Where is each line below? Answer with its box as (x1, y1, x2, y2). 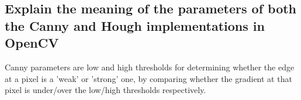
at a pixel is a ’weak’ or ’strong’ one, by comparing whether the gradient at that (5, 72, 292, 84)
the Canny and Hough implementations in (5, 16, 265, 34)
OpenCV (5, 34, 59, 52)
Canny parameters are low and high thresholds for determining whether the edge (5, 60, 295, 73)
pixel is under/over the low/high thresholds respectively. (5, 84, 206, 96)
